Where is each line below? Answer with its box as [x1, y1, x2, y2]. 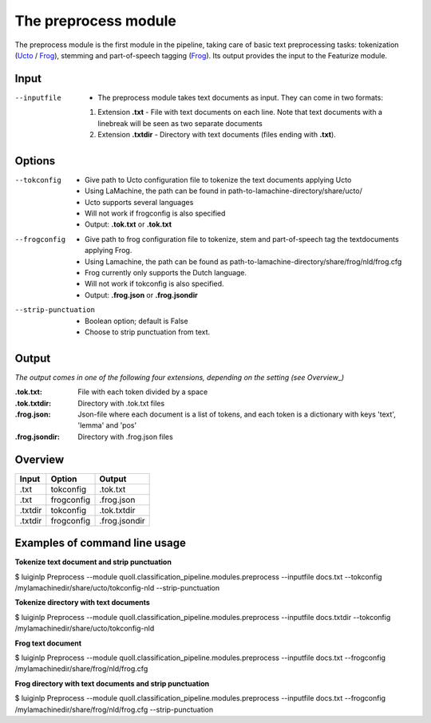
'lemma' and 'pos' [77, 421, 137, 430]
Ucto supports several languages [85, 197, 194, 207]
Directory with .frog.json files [77, 432, 173, 441]
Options [14, 154, 56, 168]
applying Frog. [85, 246, 132, 255]
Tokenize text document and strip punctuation [14, 557, 172, 567]
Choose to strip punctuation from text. [85, 327, 211, 337]
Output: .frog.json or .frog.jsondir [85, 290, 199, 299]
